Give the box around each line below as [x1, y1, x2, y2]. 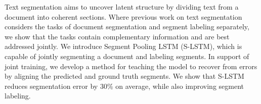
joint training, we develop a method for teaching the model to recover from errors [5, 61, 257, 71]
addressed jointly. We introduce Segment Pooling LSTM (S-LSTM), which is [5, 41, 242, 51]
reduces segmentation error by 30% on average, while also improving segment [5, 80, 244, 91]
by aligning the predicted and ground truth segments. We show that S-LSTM [5, 71, 244, 81]
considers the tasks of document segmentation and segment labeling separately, [5, 21, 249, 32]
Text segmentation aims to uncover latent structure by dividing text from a [5, 2, 239, 12]
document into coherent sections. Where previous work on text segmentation [5, 11, 242, 22]
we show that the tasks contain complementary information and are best [5, 31, 230, 41]
